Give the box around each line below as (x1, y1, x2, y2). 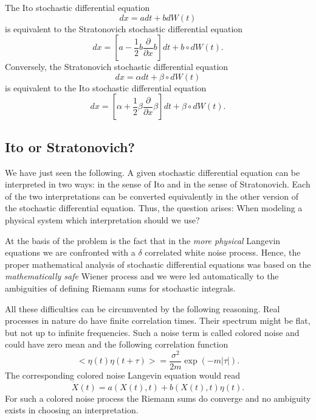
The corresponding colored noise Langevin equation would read (5, 369, 241, 382)
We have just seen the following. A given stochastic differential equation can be (5, 166, 300, 178)
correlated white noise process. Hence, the (145, 246, 301, 259)
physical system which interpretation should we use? (5, 213, 200, 226)
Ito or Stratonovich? (5, 137, 135, 156)
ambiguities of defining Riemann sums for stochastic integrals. (5, 281, 236, 294)
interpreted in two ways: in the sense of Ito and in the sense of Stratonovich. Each (5, 178, 311, 191)
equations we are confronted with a (5, 246, 136, 259)
